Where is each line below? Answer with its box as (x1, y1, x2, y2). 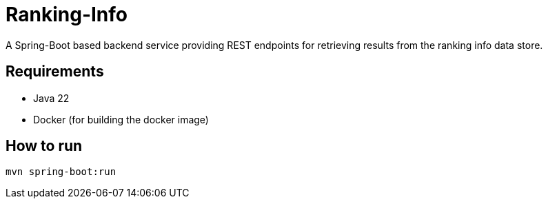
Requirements (6, 63, 104, 81)
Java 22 (33, 92, 70, 104)
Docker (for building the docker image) (33, 113, 209, 125)
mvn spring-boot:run (6, 166, 116, 178)
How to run (6, 137, 83, 155)
